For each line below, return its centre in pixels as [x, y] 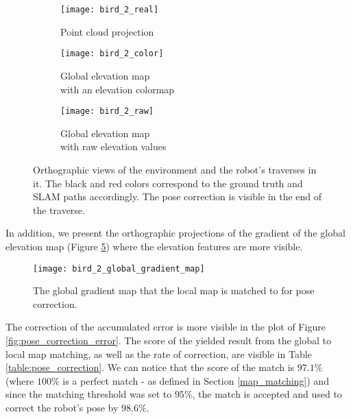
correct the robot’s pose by [62, 407]
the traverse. [59, 209]
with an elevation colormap [118, 89]
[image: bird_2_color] [112, 54]
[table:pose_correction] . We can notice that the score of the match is [150, 367]
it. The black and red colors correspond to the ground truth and [168, 183]
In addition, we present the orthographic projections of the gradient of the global [175, 233]
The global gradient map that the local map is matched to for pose [174, 290]
